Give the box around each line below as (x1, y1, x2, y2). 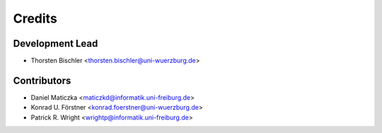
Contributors (13, 74, 71, 86)
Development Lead (13, 37, 98, 50)
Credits (13, 11, 58, 26)
